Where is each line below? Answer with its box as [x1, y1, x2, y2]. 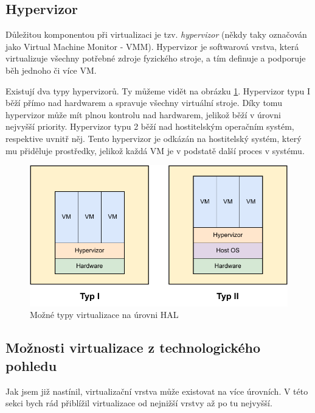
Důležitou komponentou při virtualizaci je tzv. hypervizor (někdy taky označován [5, 28, 307, 41]
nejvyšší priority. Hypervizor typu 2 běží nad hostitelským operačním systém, [5, 120, 294, 133]
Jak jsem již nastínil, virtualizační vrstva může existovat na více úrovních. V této [5, 384, 308, 397]
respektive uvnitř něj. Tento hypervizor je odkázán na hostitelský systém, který [5, 132, 302, 144]
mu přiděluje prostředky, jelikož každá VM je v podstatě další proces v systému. [5, 144, 305, 157]
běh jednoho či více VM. [5, 63, 97, 76]
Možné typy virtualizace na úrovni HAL [30, 308, 179, 321]
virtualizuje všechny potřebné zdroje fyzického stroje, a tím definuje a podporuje [5, 52, 306, 65]
